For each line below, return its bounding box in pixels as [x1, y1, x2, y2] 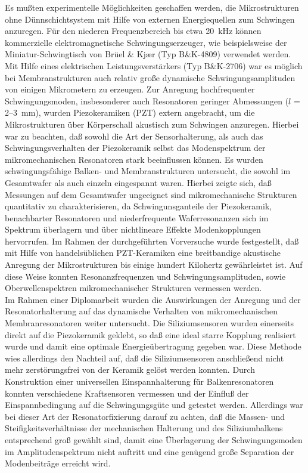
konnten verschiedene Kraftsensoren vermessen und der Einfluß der [5, 387, 249, 399]
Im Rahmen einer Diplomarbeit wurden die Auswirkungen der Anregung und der [5, 293, 301, 305]
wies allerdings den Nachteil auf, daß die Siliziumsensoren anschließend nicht [5, 351, 284, 364]
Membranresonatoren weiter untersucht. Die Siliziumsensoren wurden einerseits [5, 317, 294, 329]
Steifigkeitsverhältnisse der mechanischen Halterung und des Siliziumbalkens [5, 422, 283, 434]
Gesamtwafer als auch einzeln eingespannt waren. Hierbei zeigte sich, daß [5, 176, 272, 188]
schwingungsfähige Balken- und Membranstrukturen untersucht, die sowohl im [5, 165, 291, 177]
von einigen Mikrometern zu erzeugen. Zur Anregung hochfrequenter [5, 83, 255, 95]
